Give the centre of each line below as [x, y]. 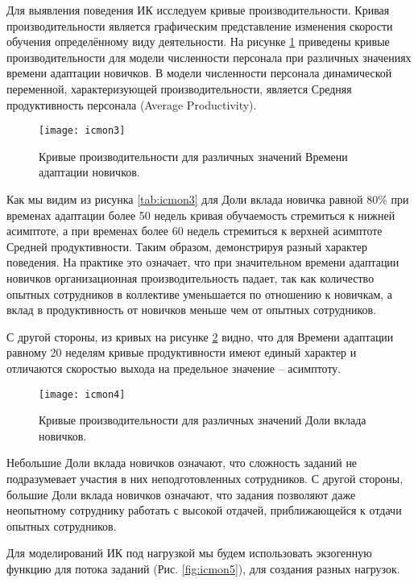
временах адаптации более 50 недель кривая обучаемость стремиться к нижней [201, 215]
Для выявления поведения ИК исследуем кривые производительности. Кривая [198, 10]
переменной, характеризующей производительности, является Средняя [179, 88]
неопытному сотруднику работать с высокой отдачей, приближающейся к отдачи [204, 510]
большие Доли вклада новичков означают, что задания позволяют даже [181, 494]
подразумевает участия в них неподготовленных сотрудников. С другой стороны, [205, 478]
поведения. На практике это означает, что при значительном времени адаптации [203, 262]
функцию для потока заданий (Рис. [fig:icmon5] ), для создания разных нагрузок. [203, 568]
